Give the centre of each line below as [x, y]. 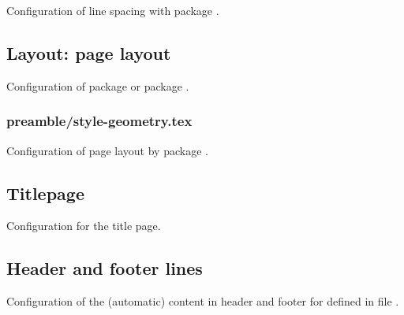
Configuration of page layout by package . [107, 150]
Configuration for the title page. [84, 226]
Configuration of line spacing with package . [113, 10]
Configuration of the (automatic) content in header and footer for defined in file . [203, 301]
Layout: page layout [89, 52]
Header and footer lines [105, 268]
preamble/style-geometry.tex [99, 121]
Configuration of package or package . [98, 85]
